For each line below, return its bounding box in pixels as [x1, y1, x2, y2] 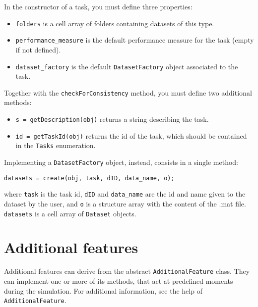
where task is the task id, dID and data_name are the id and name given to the [4, 189, 246, 199]
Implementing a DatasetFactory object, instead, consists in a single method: [4, 156, 238, 167]
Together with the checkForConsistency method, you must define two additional [4, 87, 252, 98]
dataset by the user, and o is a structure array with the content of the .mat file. [4, 198, 246, 208]
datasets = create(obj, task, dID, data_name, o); [4, 174, 175, 182]
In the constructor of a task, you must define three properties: [4, 1, 193, 11]
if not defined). [15, 44, 61, 54]
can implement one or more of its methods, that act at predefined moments [4, 276, 233, 286]
